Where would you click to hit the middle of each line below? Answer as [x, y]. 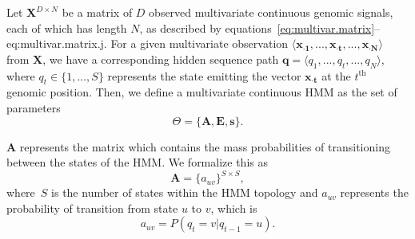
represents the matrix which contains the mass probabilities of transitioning [205, 146]
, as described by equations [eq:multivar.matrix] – [260, 27]
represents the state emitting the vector [204, 75]
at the [336, 75]
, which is [234, 208]
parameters [34, 107]
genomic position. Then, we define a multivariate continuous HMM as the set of [202, 92]
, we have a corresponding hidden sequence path [161, 59]
